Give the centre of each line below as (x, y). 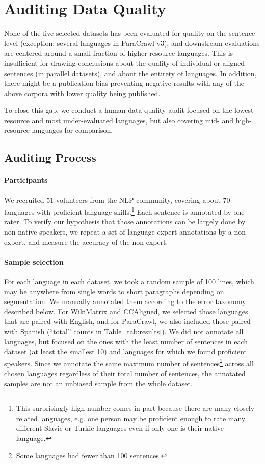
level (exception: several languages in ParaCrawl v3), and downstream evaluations (132, 43)
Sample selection (34, 261)
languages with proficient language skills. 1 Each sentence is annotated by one (124, 211)
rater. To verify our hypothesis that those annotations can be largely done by (125, 222)
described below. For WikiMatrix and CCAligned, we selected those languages (126, 311)
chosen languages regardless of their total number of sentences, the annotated (125, 373)
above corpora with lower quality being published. (82, 93)
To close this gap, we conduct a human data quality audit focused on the (118, 110)
